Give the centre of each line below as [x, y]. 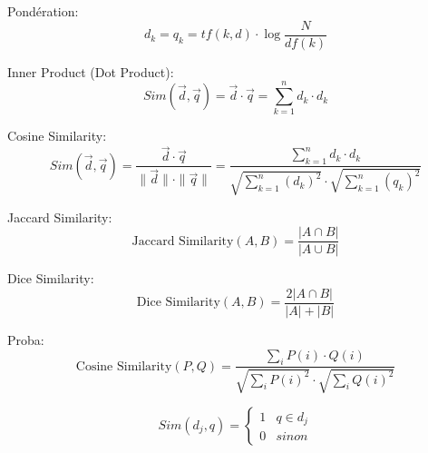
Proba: [26, 339]
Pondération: [43, 11]
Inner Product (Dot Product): [91, 71]
